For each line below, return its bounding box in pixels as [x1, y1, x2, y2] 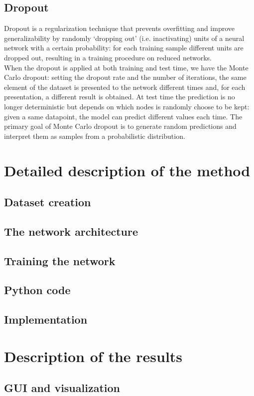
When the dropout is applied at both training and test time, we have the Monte [4, 62, 249, 72]
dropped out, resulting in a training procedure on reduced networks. [4, 52, 212, 62]
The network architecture [4, 223, 138, 239]
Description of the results [4, 346, 183, 366]
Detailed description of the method [4, 160, 251, 180]
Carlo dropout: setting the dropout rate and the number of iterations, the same [4, 72, 247, 82]
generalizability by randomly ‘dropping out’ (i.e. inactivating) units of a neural [4, 32, 245, 43]
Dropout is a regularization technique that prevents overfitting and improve [4, 23, 235, 33]
